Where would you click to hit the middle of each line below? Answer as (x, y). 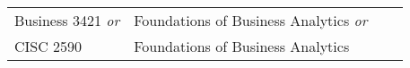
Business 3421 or (67, 20)
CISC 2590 (48, 46)
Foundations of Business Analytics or (251, 20)
